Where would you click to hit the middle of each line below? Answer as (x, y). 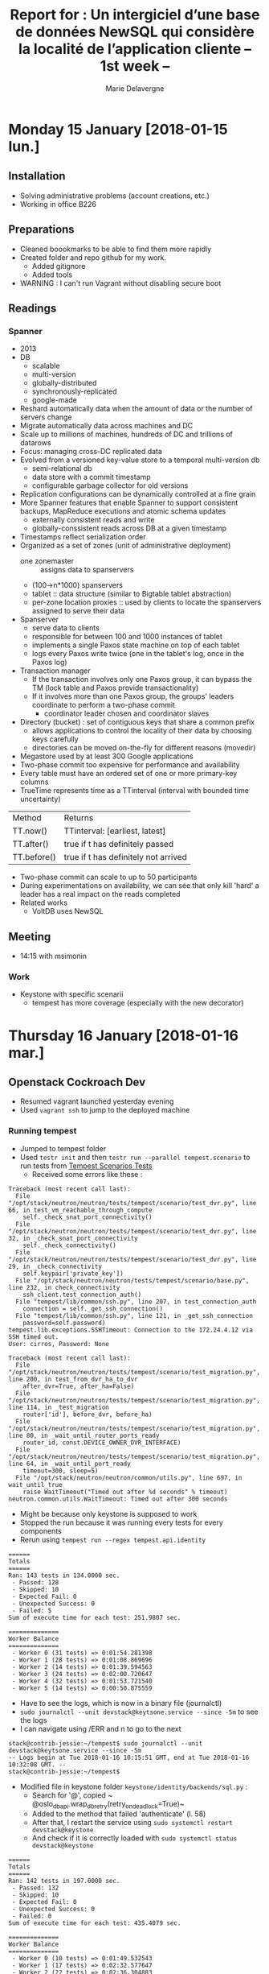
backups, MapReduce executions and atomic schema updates (123, 511)
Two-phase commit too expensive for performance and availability (130, 765)
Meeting (30, 937)
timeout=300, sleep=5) (61, 1471)
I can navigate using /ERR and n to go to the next (101, 1728)
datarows (35, 443)
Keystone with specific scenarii (71, 994)
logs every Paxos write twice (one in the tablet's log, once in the (138, 654)
